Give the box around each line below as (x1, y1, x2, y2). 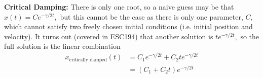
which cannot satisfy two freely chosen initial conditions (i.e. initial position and (4, 21, 253, 32)
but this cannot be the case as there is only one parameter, (60, 11, 243, 22)
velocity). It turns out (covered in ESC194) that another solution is (4, 31, 213, 41)
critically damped (69, 57, 107, 62)
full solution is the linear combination (4, 41, 121, 51)
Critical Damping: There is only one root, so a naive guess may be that (4, 2, 234, 12)
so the (240, 31, 259, 41)
